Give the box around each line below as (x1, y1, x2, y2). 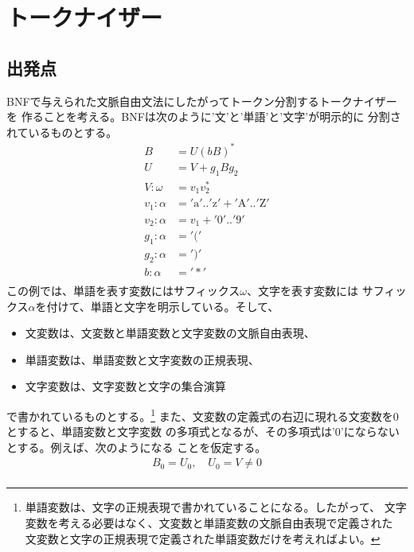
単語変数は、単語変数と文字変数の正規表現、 (25, 351, 260, 367)
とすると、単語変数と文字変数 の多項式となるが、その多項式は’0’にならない (6, 423, 400, 440)
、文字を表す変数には (247, 282, 359, 298)
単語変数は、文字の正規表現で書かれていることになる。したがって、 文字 (25, 499, 407, 515)
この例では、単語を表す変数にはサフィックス (6, 282, 240, 298)
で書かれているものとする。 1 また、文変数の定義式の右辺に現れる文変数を (6, 405, 393, 424)
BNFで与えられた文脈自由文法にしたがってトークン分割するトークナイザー (6, 92, 397, 109)
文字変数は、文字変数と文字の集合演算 (25, 378, 226, 395)
